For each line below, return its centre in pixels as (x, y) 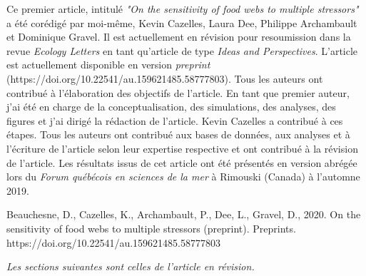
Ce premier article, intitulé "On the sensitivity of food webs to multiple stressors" (183, 9)
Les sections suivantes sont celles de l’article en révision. (131, 266)
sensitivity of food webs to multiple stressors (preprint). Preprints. (151, 228)
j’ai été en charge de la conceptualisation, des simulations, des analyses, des (171, 107)
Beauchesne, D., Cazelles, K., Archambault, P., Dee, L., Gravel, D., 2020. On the (184, 214)
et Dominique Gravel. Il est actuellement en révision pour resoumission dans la (179, 37)
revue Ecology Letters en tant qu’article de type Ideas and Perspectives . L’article (182, 50)
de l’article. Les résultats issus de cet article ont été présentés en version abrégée (182, 162)
